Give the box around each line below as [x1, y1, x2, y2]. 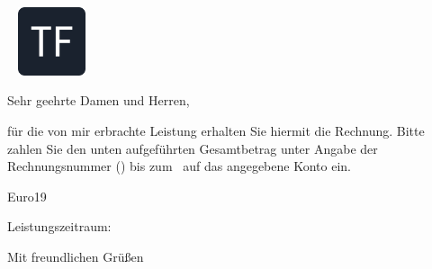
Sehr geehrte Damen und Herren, [7, 91, 190, 110]
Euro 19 [7, 186, 47, 205]
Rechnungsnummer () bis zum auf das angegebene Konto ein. [7, 157, 351, 175]
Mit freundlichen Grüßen [7, 247, 144, 265]
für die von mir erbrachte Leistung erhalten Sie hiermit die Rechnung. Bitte [7, 121, 425, 139]
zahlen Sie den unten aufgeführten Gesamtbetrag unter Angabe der [7, 139, 378, 157]
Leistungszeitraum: [7, 217, 112, 236]
